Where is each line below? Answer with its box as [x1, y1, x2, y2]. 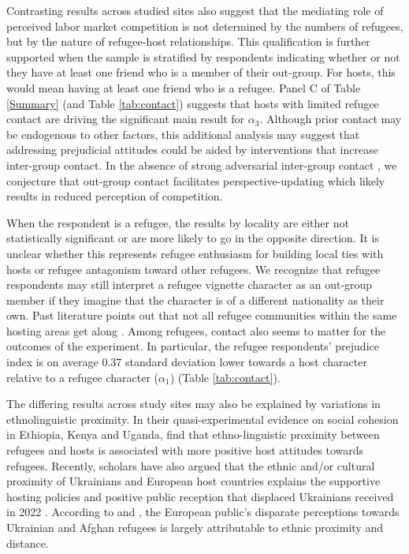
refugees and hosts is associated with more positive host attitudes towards [6, 442, 364, 459]
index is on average [6, 354, 99, 370]
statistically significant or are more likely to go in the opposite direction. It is [6, 230, 380, 246]
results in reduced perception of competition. [6, 188, 223, 204]
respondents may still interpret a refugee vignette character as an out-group [6, 276, 373, 293]
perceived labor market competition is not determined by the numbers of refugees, [6, 17, 403, 34]
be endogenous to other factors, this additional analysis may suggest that [6, 125, 360, 142]
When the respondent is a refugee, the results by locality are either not [6, 214, 349, 230]
